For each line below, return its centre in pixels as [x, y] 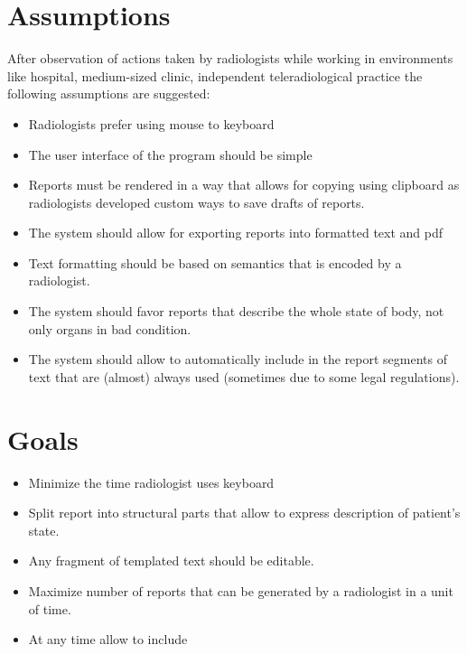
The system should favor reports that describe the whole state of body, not [236, 311]
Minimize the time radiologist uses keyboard [151, 482]
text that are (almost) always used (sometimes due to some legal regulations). [244, 376]
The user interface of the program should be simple [170, 154]
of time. [50, 608]
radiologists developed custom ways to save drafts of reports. [196, 202]
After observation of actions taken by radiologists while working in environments [230, 58]
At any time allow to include [108, 639]
